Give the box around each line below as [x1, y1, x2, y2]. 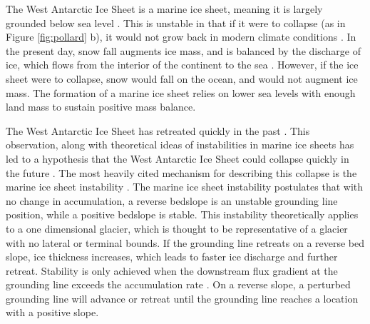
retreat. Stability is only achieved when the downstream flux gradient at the [6, 263, 338, 278]
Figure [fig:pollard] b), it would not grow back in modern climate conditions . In [6, 29, 356, 44]
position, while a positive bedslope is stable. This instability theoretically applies [6, 207, 359, 222]
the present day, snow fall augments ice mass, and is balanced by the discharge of [6, 43, 361, 58]
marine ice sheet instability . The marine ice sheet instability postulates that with [6, 179, 364, 194]
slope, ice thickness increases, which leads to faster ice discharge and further [6, 249, 338, 264]
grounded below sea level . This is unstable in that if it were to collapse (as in [6, 15, 346, 30]
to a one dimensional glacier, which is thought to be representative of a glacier [6, 221, 348, 236]
